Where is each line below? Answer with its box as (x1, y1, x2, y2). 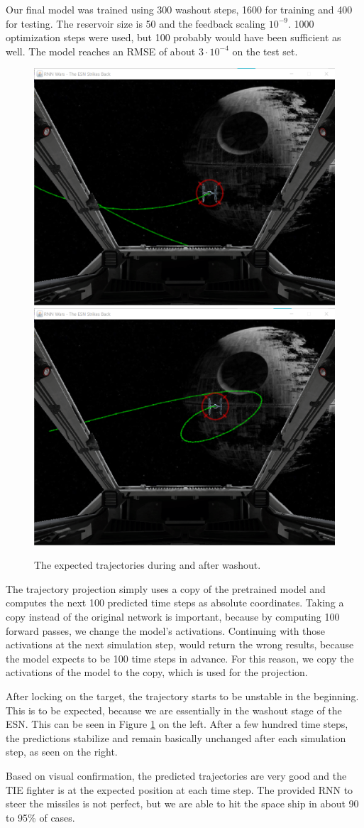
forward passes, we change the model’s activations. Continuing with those (6, 623, 326, 638)
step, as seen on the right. (6, 744, 118, 759)
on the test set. (232, 43, 298, 58)
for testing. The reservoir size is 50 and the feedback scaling (6, 16, 266, 31)
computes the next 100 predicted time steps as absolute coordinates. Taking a (6, 595, 344, 610)
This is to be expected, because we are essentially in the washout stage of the (6, 702, 342, 717)
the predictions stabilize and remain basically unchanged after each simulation (6, 730, 346, 745)
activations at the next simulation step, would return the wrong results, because (6, 637, 354, 652)
